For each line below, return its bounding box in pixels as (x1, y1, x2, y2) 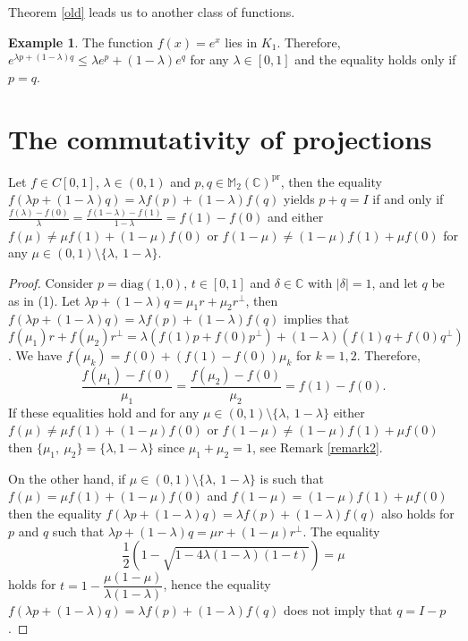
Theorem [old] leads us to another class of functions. (8, 3, 295, 21)
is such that (260, 468, 324, 487)
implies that (284, 309, 350, 328)
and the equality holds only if (294, 50, 456, 69)
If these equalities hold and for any (8, 402, 200, 421)
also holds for (381, 504, 455, 522)
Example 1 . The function (8, 32, 154, 51)
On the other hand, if (8, 468, 126, 487)
